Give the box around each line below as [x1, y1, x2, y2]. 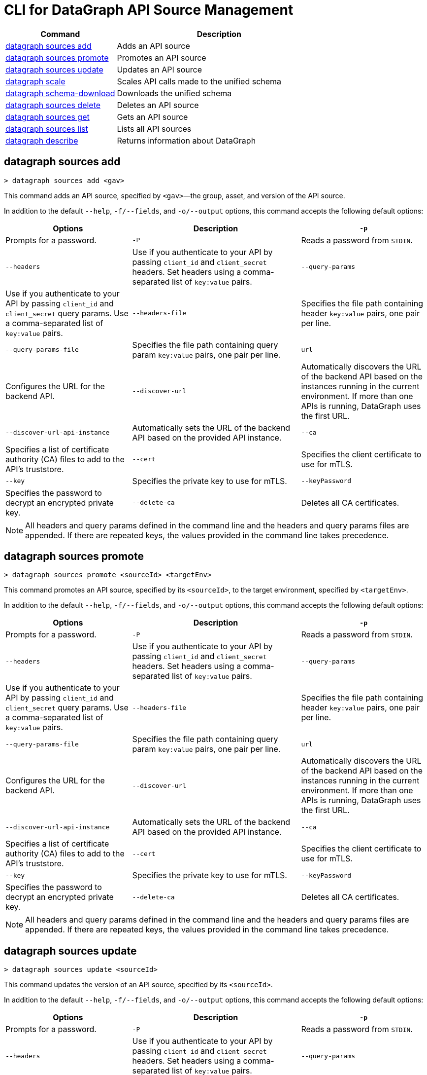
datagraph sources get [5, 111, 90, 122]
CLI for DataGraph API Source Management [4, 1, 294, 18]
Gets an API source [117, 111, 188, 122]
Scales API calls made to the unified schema [117, 76, 282, 86]
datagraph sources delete [5, 100, 101, 110]
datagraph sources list [5, 123, 88, 134]
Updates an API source [117, 64, 202, 74]
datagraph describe [5, 135, 78, 146]
